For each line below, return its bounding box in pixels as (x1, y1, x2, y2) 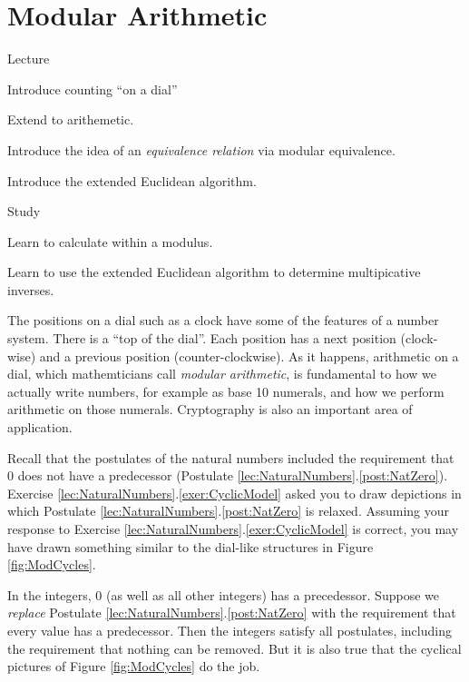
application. (7, 418, 73, 437)
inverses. (7, 280, 54, 299)
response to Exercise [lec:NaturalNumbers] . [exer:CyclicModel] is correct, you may (7, 519, 459, 538)
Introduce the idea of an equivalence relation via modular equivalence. (7, 140, 396, 159)
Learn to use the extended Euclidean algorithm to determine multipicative (7, 262, 421, 282)
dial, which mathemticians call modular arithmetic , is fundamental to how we (7, 364, 437, 383)
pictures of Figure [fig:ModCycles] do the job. (7, 657, 260, 676)
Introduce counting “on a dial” (7, 79, 178, 98)
